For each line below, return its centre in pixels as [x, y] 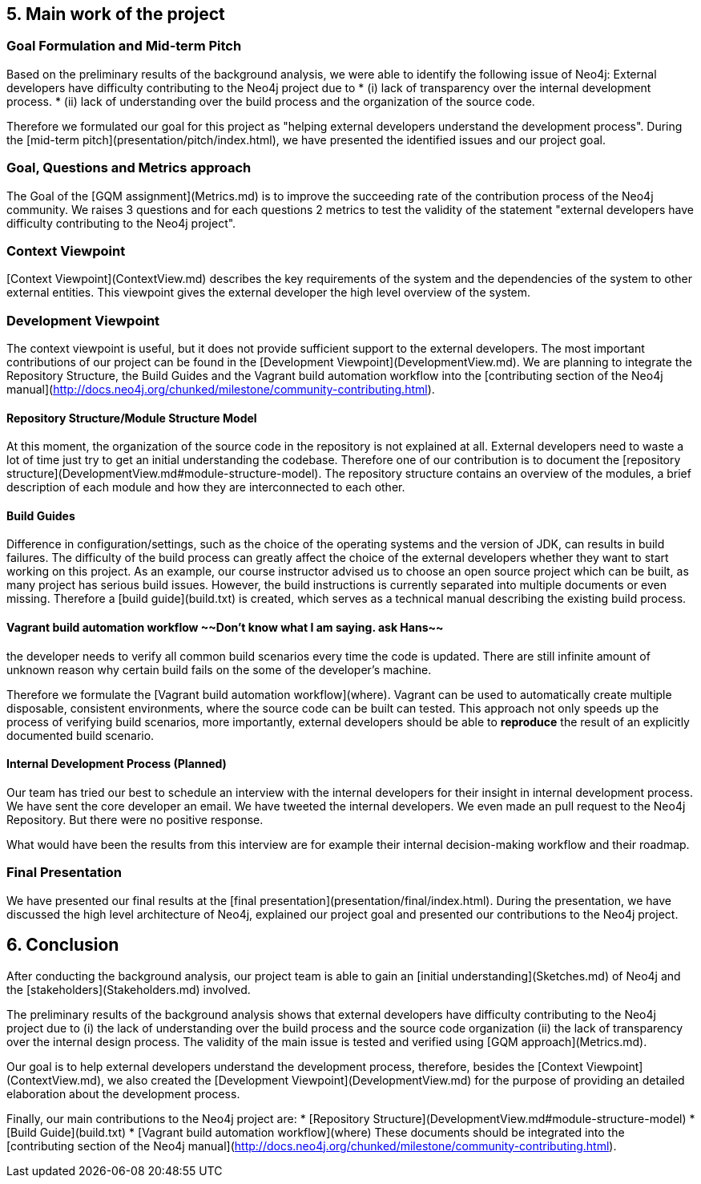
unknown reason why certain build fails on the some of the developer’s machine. [219, 669]
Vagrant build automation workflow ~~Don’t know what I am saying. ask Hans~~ [225, 628]
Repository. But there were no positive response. [135, 819]
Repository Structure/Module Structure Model [132, 418]
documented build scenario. [81, 735]
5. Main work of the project [116, 14]
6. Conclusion [63, 945]
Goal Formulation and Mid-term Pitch [124, 46]
